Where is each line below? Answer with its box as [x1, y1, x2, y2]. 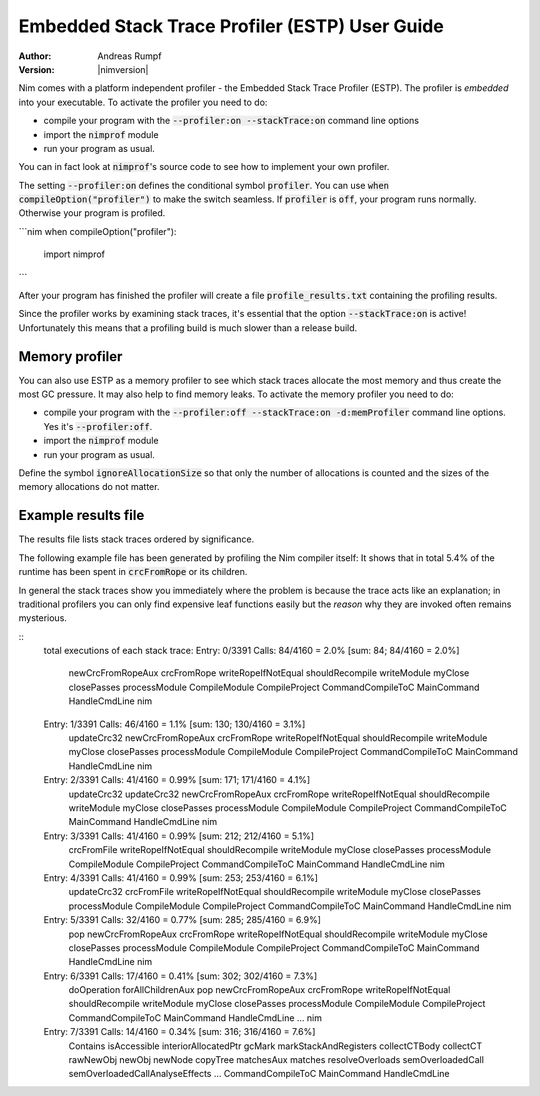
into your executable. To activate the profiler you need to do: [18, 96, 268, 108]
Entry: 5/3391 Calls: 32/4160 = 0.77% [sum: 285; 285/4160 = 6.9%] [43, 914, 322, 926]
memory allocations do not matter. [18, 481, 160, 493]
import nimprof [43, 248, 105, 260]
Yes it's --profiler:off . [43, 420, 153, 432]
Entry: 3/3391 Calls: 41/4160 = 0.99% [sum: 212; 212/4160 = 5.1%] [43, 830, 315, 842]
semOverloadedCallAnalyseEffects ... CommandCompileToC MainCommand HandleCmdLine [68, 1068, 450, 1080]
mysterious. [18, 612, 67, 624]
